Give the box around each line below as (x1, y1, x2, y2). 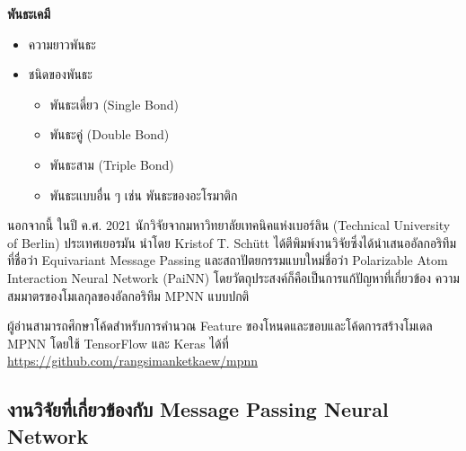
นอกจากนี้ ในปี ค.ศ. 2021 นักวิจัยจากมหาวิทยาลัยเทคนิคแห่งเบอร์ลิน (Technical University (7, 216, 451, 234)
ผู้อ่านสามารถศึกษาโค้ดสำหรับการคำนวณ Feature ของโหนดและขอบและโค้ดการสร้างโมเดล (7, 316, 433, 335)
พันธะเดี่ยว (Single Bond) (49, 94, 180, 113)
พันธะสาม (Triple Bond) (49, 155, 174, 173)
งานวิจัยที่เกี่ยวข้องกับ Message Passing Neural (7, 395, 389, 423)
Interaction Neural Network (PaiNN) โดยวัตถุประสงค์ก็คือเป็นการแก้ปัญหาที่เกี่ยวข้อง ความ (7, 268, 460, 287)
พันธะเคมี (7, 4, 51, 22)
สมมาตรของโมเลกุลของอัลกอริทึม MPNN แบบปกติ (7, 286, 250, 305)
